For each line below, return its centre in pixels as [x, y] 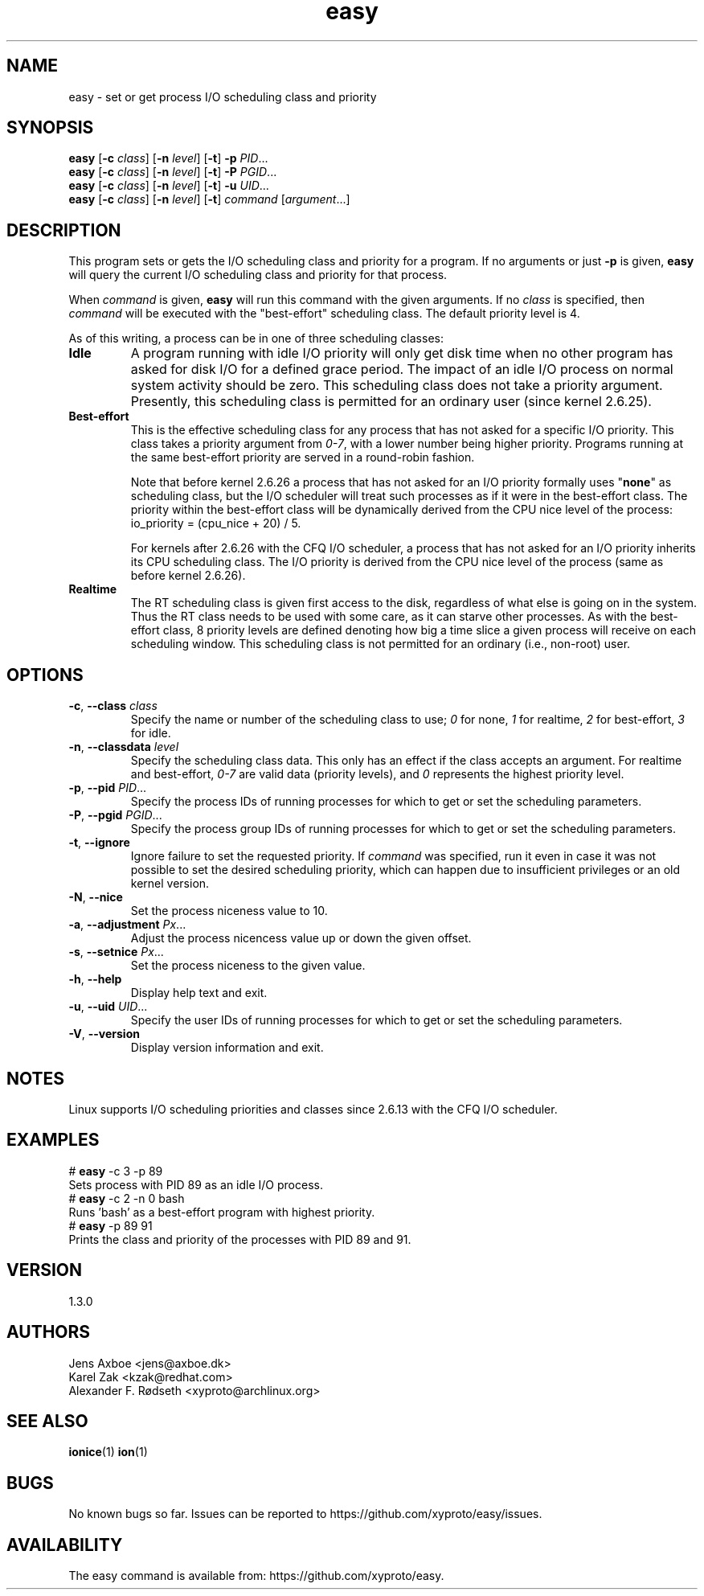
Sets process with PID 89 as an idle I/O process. [196, 1184]
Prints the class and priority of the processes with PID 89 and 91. [240, 1239]
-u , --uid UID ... [108, 1007]
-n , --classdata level [124, 747]
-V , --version [104, 1034]
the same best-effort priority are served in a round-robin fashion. [303, 457]
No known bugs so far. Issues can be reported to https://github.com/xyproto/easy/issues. [305, 1514]
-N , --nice [96, 897]
